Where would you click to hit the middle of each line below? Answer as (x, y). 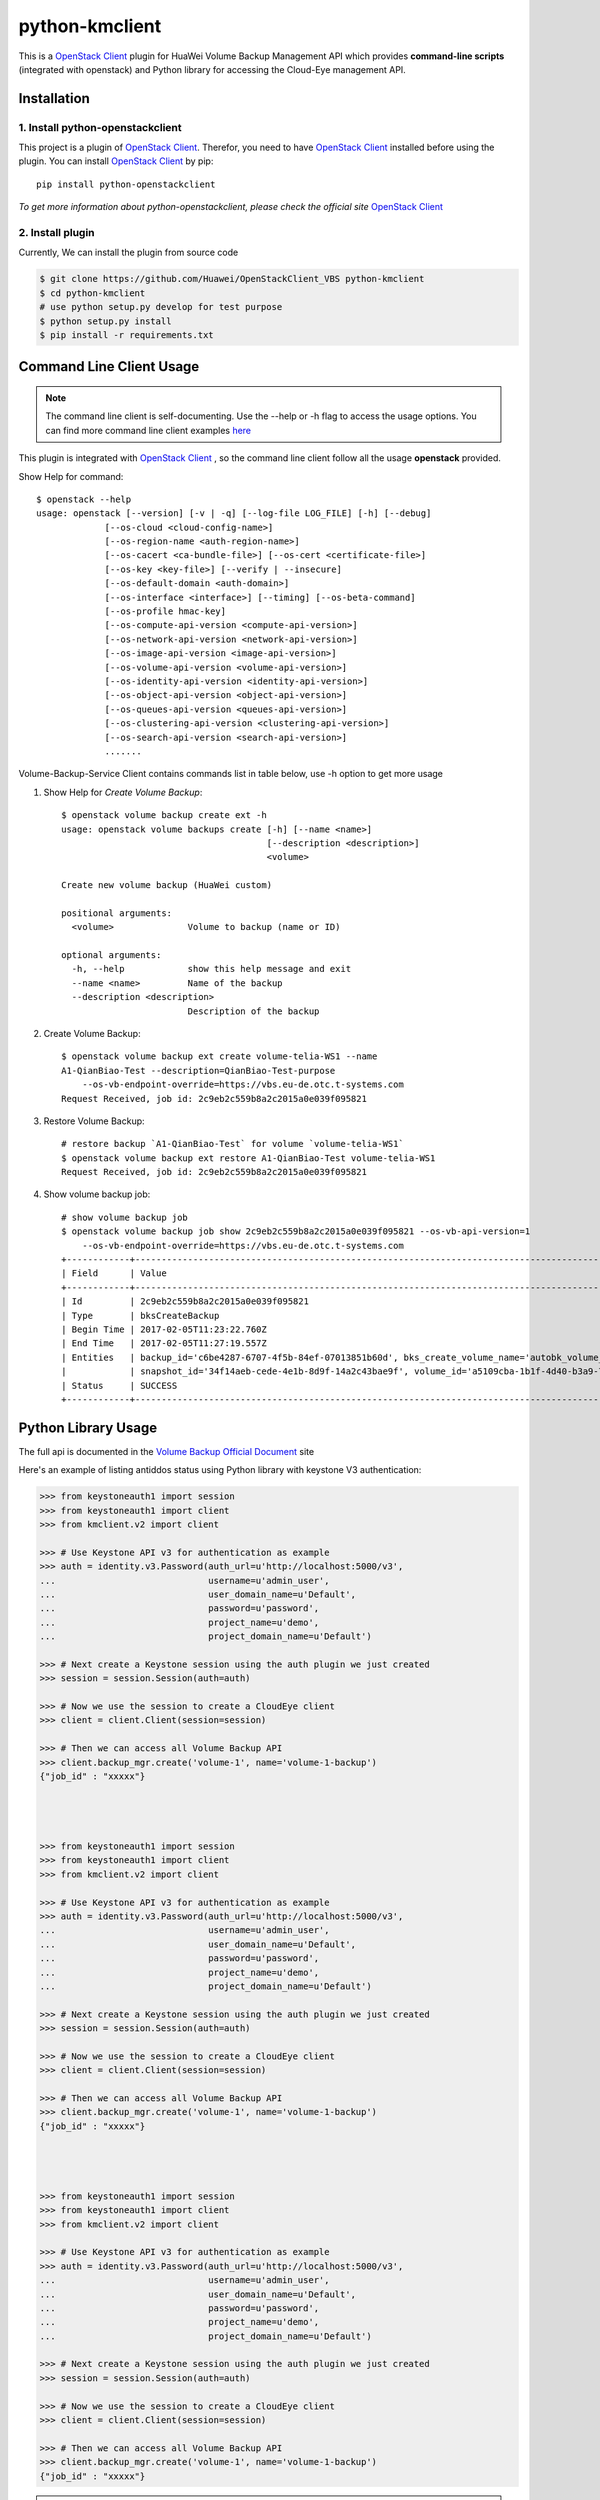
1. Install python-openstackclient (100, 127)
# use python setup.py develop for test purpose (161, 307)
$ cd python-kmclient (92, 293)
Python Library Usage (88, 1427)
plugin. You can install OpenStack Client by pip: (116, 161)
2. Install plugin (56, 233)
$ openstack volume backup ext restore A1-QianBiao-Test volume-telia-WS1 (248, 1158)
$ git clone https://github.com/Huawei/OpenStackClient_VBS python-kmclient (232, 279)
